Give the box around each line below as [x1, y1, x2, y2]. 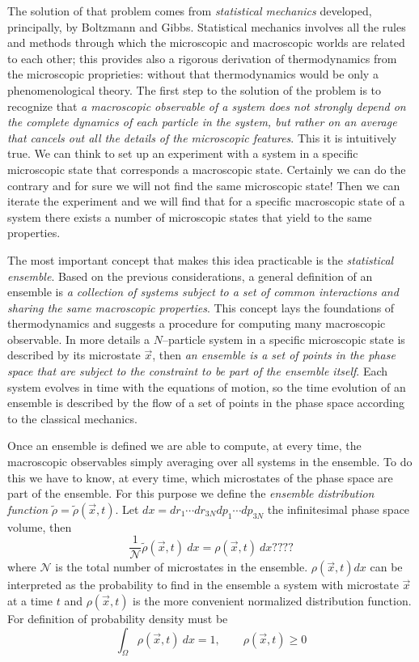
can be [370, 558, 403, 575]
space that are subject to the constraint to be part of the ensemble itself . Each [7, 363, 388, 380]
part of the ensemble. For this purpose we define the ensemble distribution [7, 485, 375, 502]
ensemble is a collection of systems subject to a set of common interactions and [7, 283, 399, 300]
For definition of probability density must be [7, 610, 228, 627]
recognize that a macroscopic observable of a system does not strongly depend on [7, 97, 406, 114]
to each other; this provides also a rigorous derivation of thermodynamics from [7, 49, 397, 66]
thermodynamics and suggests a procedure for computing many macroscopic [7, 315, 386, 332]
